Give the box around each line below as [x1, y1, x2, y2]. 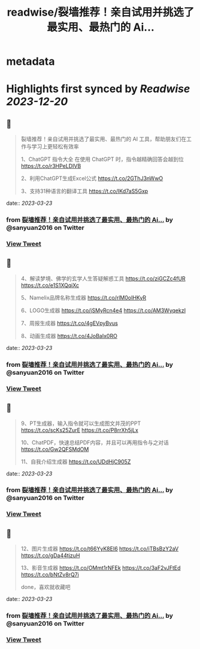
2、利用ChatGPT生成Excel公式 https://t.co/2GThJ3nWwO [20, 175, 163, 182]
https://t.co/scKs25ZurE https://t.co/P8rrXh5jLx [20, 426, 139, 433]
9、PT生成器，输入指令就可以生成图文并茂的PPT [20, 420, 141, 427]
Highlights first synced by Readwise [6, 82, 190, 96]
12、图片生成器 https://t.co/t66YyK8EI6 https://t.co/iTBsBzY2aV [20, 545, 179, 552]
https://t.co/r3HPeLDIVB [20, 163, 81, 170]
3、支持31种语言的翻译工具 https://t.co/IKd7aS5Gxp [20, 187, 149, 195]
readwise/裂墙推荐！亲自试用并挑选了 [7, 5, 195, 19]
